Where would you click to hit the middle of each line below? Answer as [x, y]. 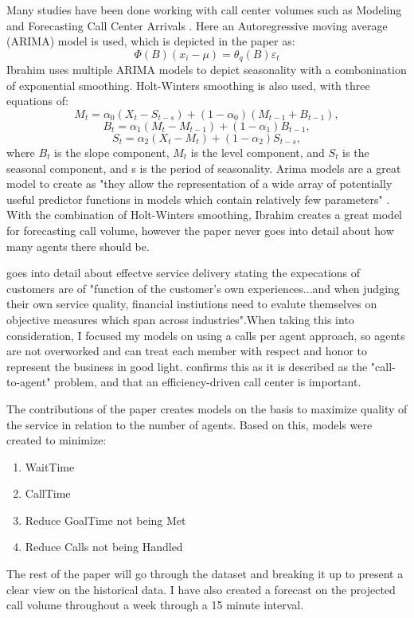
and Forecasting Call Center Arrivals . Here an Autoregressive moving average [197, 25]
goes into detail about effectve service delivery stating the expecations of [184, 273]
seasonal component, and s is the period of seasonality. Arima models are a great [204, 168]
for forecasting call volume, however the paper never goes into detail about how [200, 230]
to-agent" [29, 382]
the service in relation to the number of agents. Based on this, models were [189, 424]
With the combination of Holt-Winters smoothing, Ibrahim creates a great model [204, 215]
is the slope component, [112, 153]
